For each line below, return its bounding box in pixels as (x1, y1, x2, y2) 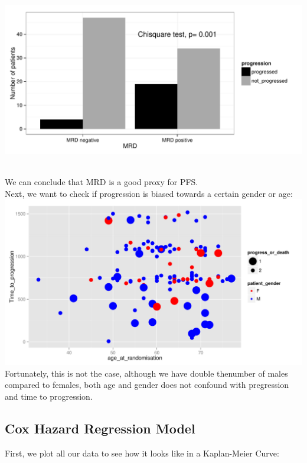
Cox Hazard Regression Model (5, 419, 195, 437)
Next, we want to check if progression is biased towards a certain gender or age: (5, 187, 293, 199)
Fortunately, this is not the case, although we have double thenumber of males (5, 367, 288, 379)
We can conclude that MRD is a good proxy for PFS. (5, 176, 198, 188)
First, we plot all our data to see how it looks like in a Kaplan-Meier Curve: (5, 446, 279, 459)
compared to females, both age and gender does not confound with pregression (5, 378, 289, 391)
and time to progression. (5, 390, 93, 402)
